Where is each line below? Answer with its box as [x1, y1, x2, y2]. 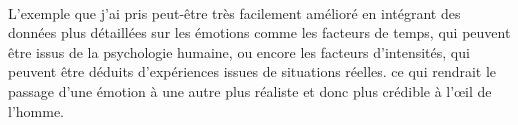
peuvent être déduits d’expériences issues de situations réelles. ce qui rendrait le [8, 61, 497, 82]
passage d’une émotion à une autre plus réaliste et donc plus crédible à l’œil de [8, 80, 492, 101]
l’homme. [8, 100, 64, 121]
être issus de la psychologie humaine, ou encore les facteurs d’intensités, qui [8, 41, 470, 62]
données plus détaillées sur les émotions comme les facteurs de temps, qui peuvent [8, 22, 511, 43]
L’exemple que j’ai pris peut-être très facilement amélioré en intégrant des [8, 2, 461, 23]
